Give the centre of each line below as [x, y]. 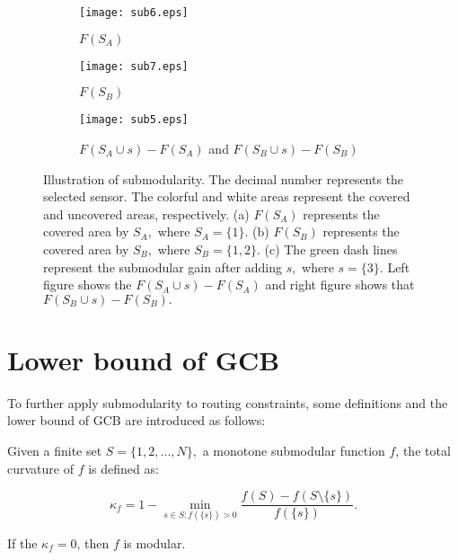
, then [93, 542]
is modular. [154, 542]
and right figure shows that [340, 284]
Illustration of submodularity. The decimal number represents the [224, 178]
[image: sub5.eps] [134, 120]
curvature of [40, 468]
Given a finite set [55, 451]
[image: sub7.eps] [134, 66]
